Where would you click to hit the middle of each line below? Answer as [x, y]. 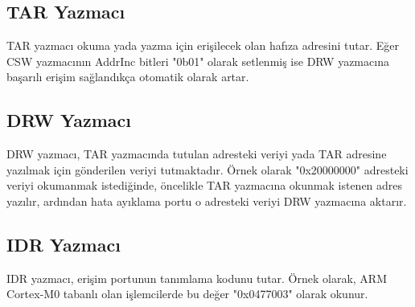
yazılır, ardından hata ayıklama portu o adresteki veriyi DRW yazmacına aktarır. [207, 201]
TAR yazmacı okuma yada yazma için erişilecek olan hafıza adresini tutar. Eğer [203, 45]
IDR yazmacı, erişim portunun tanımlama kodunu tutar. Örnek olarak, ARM [197, 278]
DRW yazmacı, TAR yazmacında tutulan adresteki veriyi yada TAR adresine [197, 154]
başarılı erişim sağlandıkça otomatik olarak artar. [128, 77]
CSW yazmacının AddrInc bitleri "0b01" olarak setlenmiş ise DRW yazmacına [198, 61]
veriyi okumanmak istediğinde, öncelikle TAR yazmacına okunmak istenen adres [205, 185]
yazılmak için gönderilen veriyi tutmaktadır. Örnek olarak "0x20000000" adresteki [207, 169]
